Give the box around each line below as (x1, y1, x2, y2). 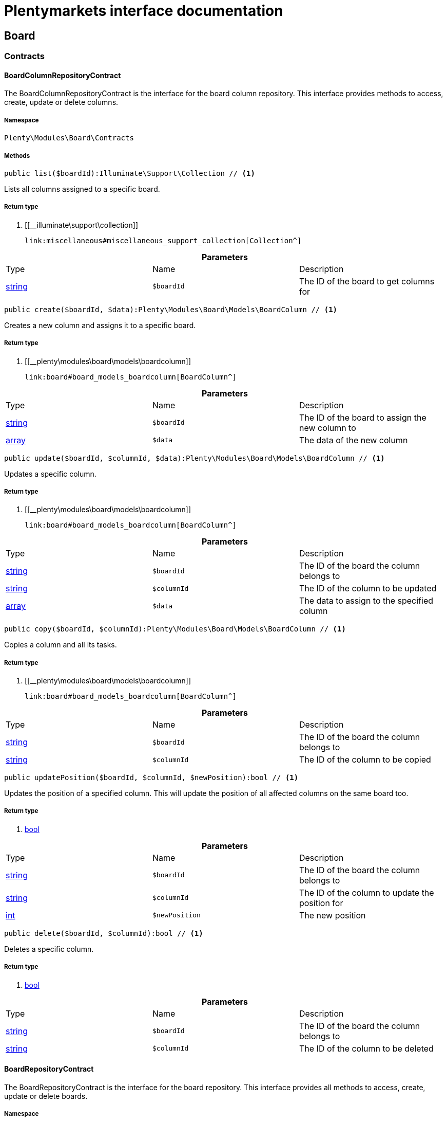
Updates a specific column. (4, 469, 96, 478)
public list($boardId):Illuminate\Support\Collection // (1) (4, 169, 255, 177)
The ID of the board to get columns (299, 276, 435, 286)
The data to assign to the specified (299, 595, 434, 606)
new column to (299, 422, 356, 433)
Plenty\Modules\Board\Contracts (4, 134, 134, 142)
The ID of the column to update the (299, 887, 434, 898)
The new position (299, 910, 366, 920)
